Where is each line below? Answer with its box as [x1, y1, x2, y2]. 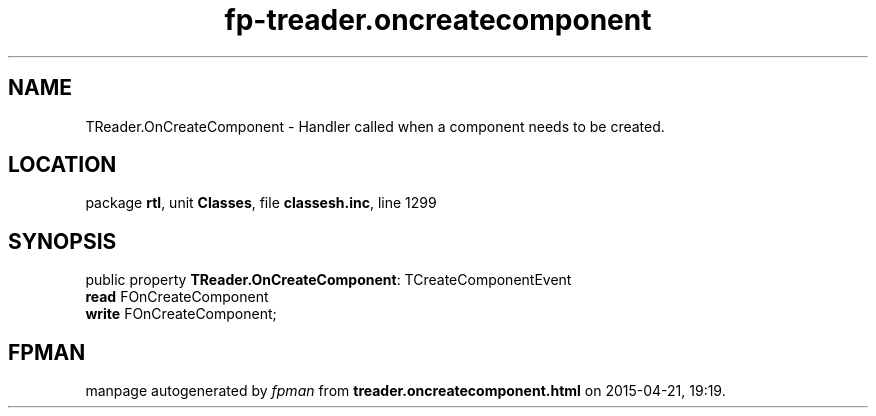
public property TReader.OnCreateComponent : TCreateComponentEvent [85, 271, 572, 289]
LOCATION [8, 152, 117, 178]
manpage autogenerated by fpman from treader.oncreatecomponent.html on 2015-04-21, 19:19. [85, 382, 726, 400]
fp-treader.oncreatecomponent [224, 3, 652, 37]
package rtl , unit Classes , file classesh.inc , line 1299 [85, 194, 437, 212]
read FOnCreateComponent [85, 288, 269, 306]
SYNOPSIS [8, 228, 117, 254]
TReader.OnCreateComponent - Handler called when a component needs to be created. [85, 117, 665, 135]
